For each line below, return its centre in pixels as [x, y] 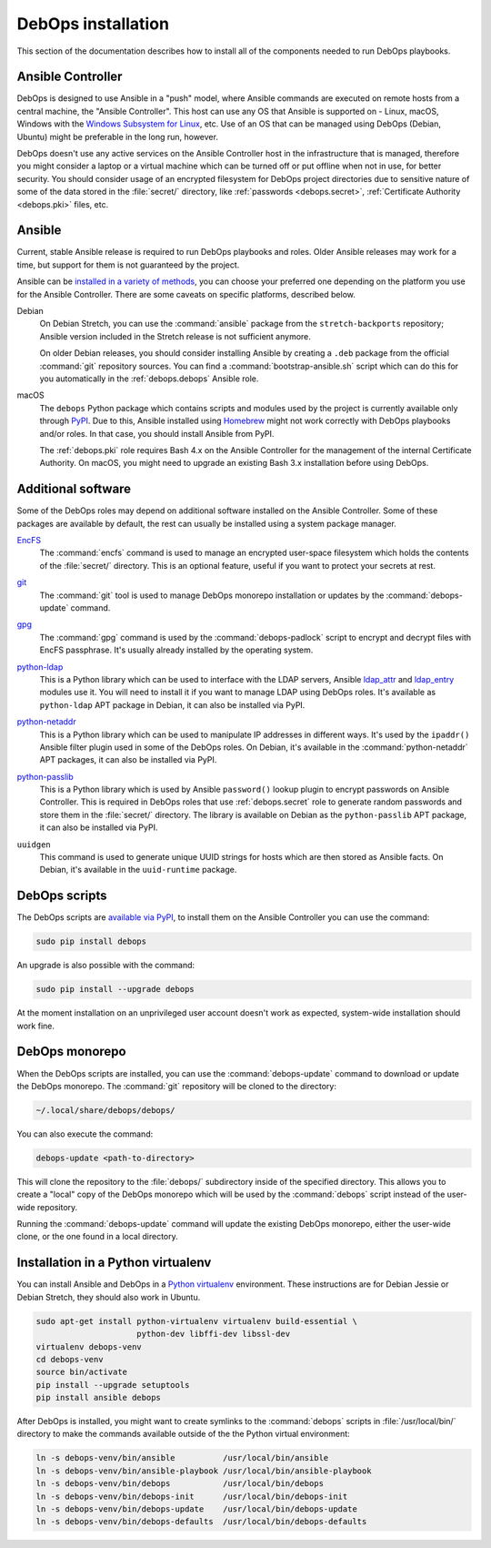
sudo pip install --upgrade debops [115, 989]
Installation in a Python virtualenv [114, 1263]
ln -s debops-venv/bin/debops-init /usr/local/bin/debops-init [192, 1496]
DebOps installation [93, 24]
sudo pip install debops [91, 941]
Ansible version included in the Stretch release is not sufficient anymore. [175, 336]
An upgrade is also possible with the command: [106, 966]
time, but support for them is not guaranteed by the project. [128, 265]
